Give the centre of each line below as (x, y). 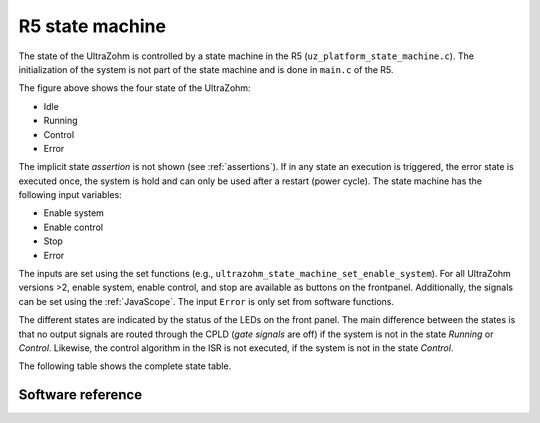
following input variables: (70, 195)
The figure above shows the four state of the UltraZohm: (134, 88)
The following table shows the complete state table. (125, 366)
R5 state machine (92, 26)
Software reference (80, 395)
